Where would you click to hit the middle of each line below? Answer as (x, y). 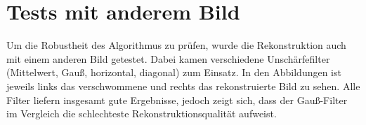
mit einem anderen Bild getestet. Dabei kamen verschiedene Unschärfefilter (168, 58)
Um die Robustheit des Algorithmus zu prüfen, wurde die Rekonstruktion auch (176, 45)
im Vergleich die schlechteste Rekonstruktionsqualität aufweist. (142, 113)
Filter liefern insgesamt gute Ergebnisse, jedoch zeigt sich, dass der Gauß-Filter (177, 100)
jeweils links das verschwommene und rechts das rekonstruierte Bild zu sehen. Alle (183, 86)
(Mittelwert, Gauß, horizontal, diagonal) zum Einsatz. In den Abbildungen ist (174, 72)
